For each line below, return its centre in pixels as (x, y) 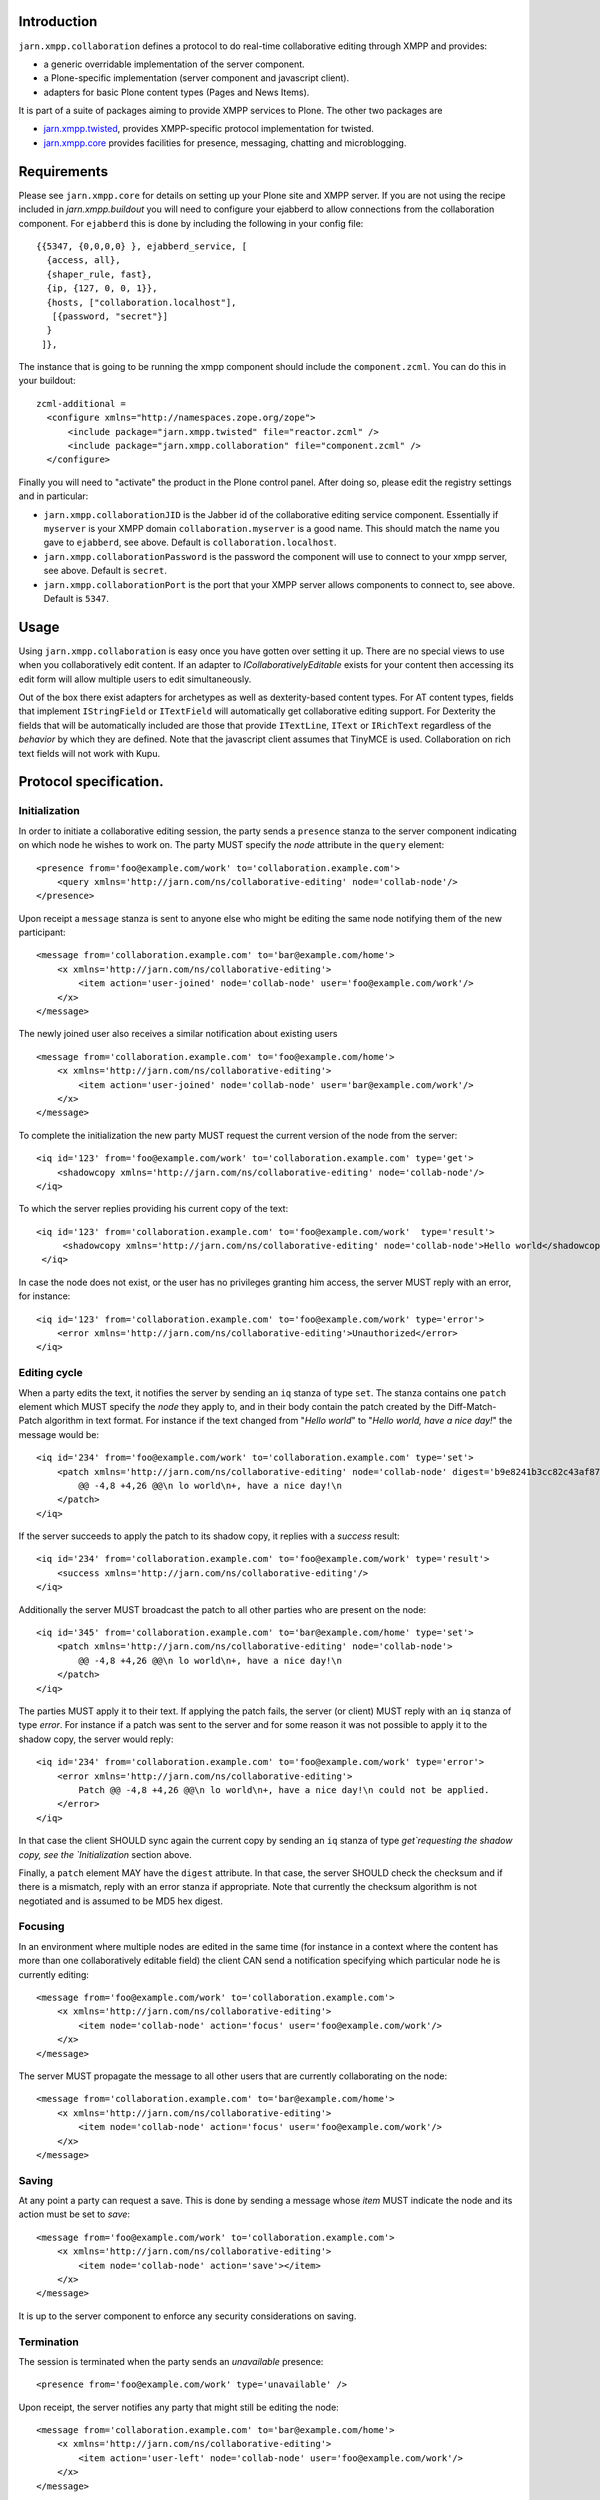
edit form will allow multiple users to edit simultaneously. (135, 679)
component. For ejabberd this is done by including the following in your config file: (191, 223)
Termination (48, 2342)
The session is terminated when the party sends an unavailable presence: (171, 2361)
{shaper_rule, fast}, (99, 274)
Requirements (63, 171)
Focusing (41, 1927)
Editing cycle (51, 1373)
